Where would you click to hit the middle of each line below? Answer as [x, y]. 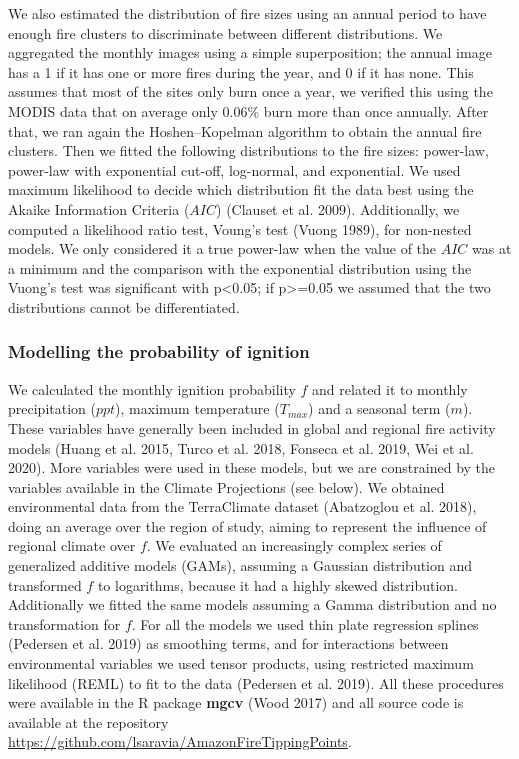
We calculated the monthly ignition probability [152, 388]
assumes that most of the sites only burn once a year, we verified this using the [250, 91]
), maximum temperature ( [197, 408]
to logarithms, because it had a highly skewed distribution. [278, 584]
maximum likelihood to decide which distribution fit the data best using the [241, 189]
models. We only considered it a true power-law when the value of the [222, 248]
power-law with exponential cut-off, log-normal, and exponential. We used [234, 169]
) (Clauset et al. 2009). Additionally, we [338, 208]
